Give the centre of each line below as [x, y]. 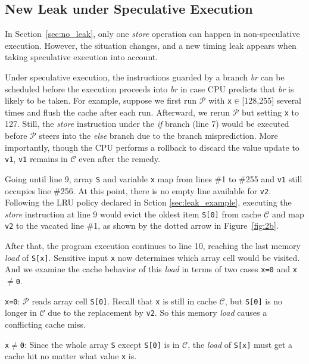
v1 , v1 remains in [36, 159]
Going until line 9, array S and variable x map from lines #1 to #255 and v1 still [154, 178]
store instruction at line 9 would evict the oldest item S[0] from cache [133, 214]
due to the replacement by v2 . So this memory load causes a [157, 312]
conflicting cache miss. [45, 324]
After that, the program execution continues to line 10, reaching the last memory [153, 246]
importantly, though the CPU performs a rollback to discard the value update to [152, 147]
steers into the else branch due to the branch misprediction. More [158, 136]
